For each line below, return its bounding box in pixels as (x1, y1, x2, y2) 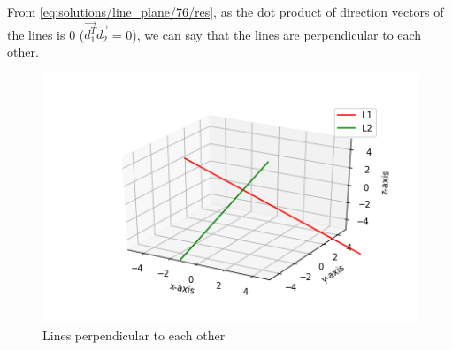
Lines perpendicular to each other (42, 325, 226, 344)
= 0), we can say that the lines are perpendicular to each (111, 25, 422, 43)
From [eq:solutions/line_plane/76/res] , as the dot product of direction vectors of (7, 3, 444, 20)
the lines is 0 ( (7, 25, 85, 43)
